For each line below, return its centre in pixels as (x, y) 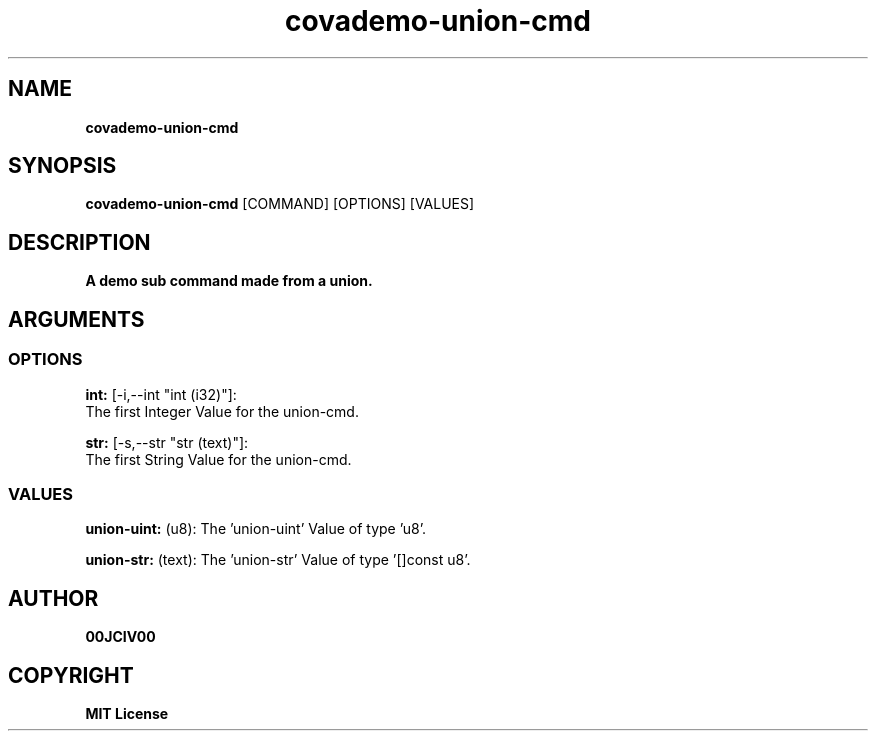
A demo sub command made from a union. (229, 281)
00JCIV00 (120, 637)
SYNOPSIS (62, 166)
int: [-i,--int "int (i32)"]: (161, 394)
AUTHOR (53, 598)
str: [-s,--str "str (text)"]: (167, 442)
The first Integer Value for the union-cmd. (222, 411)
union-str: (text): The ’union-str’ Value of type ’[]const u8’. (278, 560)
